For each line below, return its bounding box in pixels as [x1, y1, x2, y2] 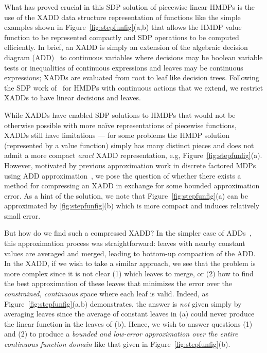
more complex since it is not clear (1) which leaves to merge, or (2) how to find [4, 268, 254, 278]
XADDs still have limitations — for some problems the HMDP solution [4, 130, 230, 140]
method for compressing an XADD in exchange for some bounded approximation [4, 180, 260, 191]
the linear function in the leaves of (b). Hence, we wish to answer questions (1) [4, 318, 253, 329]
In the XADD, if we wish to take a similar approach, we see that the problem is [4, 258, 256, 269]
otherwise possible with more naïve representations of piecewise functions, [4, 119, 237, 130]
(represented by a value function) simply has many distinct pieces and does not [4, 139, 254, 150]
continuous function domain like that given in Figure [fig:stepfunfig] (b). [4, 339, 230, 349]
